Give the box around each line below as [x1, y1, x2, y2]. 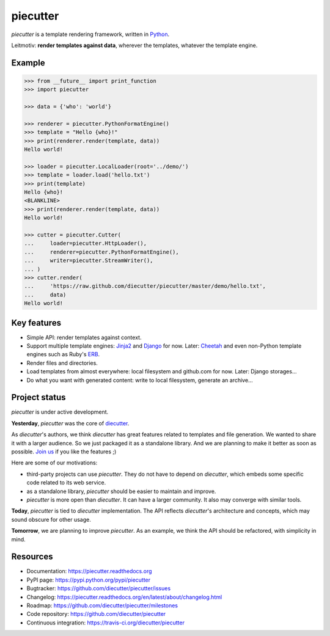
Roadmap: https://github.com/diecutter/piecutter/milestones [26, 602, 178, 609]
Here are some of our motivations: [11, 459, 98, 467]
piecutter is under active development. [11, 408, 109, 415]
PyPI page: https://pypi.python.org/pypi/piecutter [26, 576, 151, 583]
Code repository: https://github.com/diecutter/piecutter [26, 610, 166, 618]
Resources [11, 552, 53, 562]
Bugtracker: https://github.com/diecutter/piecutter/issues [26, 585, 171, 592]
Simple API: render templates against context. [26, 334, 142, 341]
